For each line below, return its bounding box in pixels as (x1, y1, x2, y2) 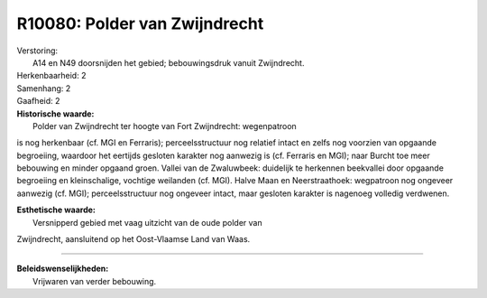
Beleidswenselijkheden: (16, 263, 109, 275)
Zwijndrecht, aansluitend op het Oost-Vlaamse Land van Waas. (16, 234, 251, 245)
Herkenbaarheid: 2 (16, 70, 87, 81)
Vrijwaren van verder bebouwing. (32, 275, 157, 286)
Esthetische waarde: (16, 204, 96, 216)
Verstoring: (16, 45, 59, 56)
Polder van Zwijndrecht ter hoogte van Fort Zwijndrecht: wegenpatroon (32, 120, 297, 131)
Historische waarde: (16, 108, 95, 119)
